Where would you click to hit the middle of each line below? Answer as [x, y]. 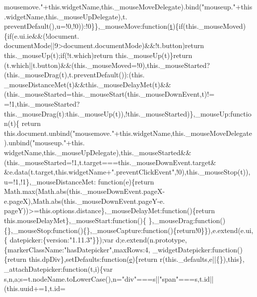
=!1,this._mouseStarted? [42, 103]
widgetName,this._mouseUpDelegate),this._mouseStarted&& [98, 152]
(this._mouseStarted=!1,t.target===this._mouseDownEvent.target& [110, 162]
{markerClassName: [34, 249]
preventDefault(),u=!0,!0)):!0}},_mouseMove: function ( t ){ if [94, 26]
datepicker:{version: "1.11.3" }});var [62, 240]
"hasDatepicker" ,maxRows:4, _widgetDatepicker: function [151, 249]
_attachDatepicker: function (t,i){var [58, 269]
